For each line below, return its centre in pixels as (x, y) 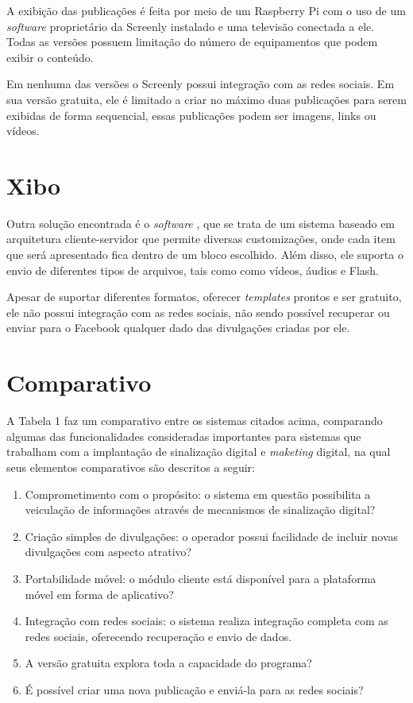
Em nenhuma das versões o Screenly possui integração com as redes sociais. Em (201, 84)
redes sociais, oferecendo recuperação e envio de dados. (158, 636)
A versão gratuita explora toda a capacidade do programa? (168, 663)
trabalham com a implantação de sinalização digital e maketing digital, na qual (199, 452)
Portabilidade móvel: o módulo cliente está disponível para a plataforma (201, 578)
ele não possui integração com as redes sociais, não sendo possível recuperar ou (198, 312)
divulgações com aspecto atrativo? (108, 552)
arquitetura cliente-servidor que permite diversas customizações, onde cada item (201, 239)
